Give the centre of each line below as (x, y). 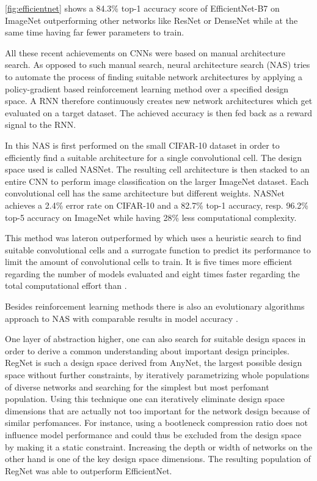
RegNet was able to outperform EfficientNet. (89, 470)
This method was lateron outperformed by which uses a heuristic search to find (153, 238)
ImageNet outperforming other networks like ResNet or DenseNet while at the (151, 20)
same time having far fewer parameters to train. (95, 32)
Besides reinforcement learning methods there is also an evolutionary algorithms (155, 306)
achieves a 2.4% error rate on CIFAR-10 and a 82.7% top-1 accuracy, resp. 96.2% (157, 205)
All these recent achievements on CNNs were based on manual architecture (145, 52)
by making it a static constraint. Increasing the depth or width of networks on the (159, 446)
